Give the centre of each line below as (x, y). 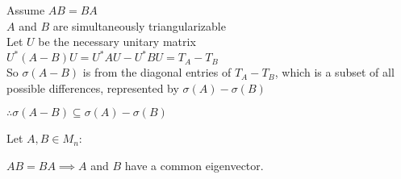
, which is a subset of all (334, 72)
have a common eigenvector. (194, 166)
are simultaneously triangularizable (139, 25)
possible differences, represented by (93, 87)
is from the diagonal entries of (157, 72)
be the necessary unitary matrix (117, 42)
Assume (26, 10)
